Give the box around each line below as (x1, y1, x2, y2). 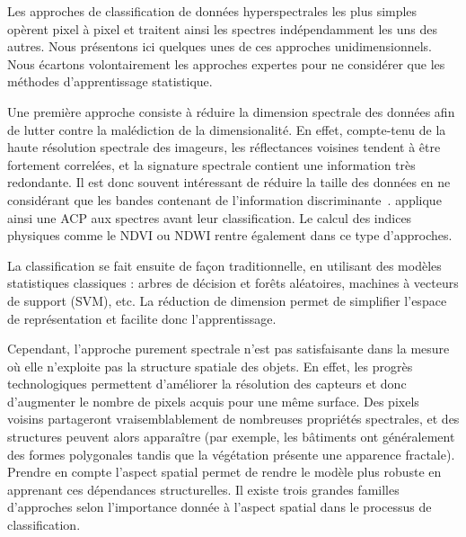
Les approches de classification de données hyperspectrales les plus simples (7, 2, 418, 20)
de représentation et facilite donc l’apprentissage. (7, 309, 277, 327)
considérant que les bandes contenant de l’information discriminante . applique (7, 190, 442, 209)
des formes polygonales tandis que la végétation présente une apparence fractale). (7, 444, 455, 463)
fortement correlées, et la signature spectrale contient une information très (7, 155, 416, 174)
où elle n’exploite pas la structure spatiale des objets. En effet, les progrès (7, 356, 413, 375)
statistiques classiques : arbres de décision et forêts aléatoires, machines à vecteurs (7, 273, 459, 292)
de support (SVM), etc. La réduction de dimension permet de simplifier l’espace (7, 291, 447, 309)
